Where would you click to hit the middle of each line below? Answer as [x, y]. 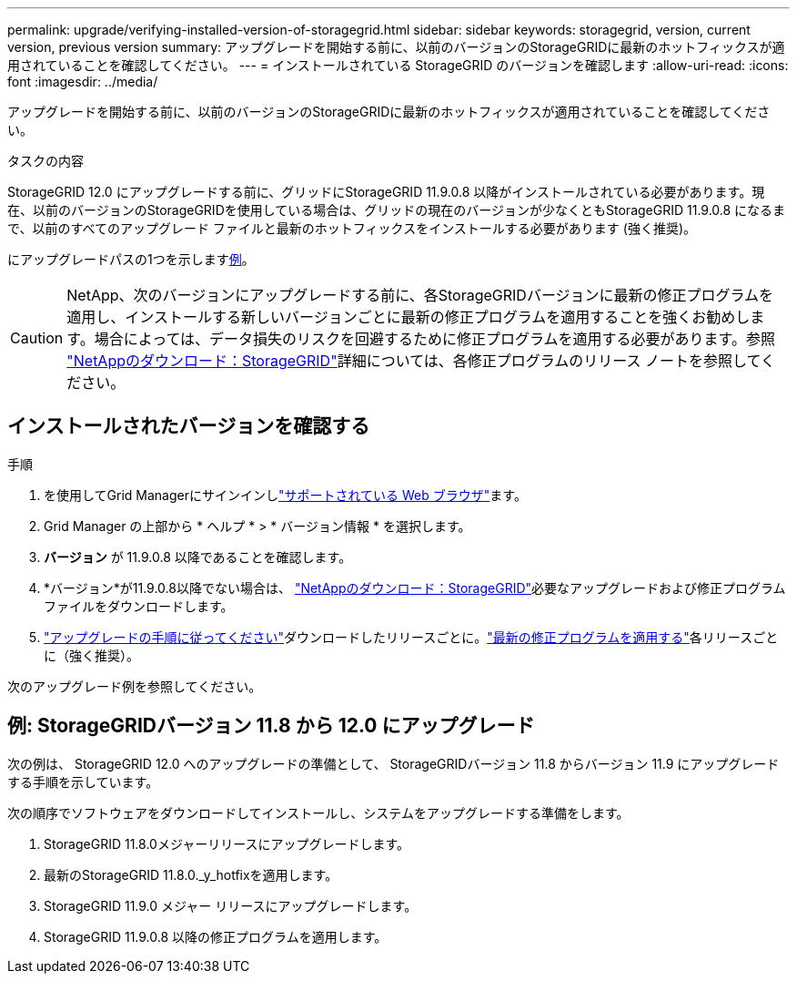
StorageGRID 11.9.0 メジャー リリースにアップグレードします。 [231, 905]
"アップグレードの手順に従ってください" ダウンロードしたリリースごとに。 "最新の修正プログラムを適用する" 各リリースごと [411, 637]
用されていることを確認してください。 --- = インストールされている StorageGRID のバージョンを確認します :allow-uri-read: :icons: [398, 65]
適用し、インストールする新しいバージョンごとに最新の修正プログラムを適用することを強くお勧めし [409, 317]
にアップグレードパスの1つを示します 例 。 [131, 259]
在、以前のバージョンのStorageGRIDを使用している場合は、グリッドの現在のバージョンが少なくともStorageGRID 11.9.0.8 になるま [397, 210]
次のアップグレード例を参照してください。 [135, 686]
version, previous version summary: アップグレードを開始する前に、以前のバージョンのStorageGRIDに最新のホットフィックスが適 [396, 47]
